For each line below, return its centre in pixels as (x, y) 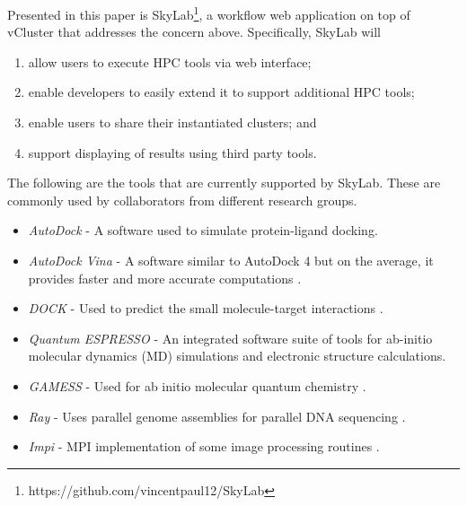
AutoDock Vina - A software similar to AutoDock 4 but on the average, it (231, 260)
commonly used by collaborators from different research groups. (182, 200)
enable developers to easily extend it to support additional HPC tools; (221, 92)
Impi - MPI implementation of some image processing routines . (204, 446)
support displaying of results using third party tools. (172, 152)
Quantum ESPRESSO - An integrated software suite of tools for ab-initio (230, 338)
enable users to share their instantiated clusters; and (172, 122)
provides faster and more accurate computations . (165, 278)
